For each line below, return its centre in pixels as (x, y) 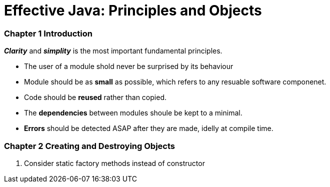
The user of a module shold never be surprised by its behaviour (129, 66)
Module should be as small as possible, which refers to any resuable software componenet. (175, 82)
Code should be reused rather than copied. (95, 97)
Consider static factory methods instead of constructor (114, 163)
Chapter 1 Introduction (48, 33)
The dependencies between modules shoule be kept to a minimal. (133, 113)
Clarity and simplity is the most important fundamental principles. (113, 51)
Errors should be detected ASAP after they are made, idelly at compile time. (149, 128)
